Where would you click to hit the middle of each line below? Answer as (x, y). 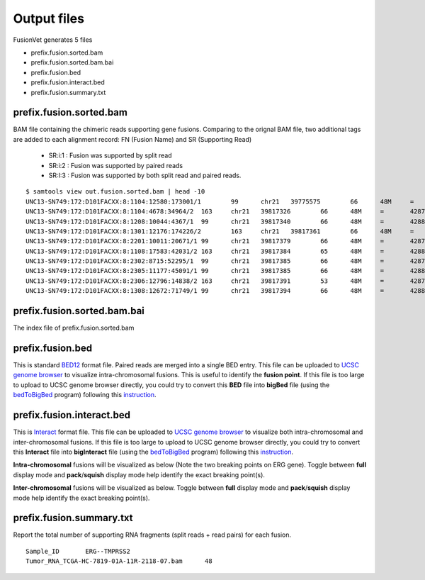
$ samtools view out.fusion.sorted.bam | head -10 (115, 192)
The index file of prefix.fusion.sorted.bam (74, 328)
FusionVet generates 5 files (53, 40)
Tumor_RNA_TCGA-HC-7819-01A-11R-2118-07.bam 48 (119, 561)
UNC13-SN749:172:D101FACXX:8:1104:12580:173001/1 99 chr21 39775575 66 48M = (220, 201)
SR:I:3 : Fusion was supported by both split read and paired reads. (145, 175)
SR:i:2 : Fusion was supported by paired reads (116, 165)
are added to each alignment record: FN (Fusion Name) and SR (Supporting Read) (132, 139)
